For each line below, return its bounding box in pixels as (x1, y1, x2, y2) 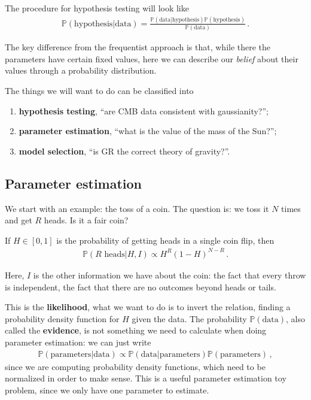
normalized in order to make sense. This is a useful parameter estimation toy (5, 372, 286, 384)
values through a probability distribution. (5, 64, 157, 77)
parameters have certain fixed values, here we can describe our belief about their (5, 52, 298, 65)
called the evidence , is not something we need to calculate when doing (5, 324, 267, 337)
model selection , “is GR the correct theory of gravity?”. (19, 144, 230, 157)
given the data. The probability (132, 312, 247, 325)
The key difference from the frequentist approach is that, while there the (5, 41, 271, 53)
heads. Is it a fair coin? (44, 214, 129, 226)
